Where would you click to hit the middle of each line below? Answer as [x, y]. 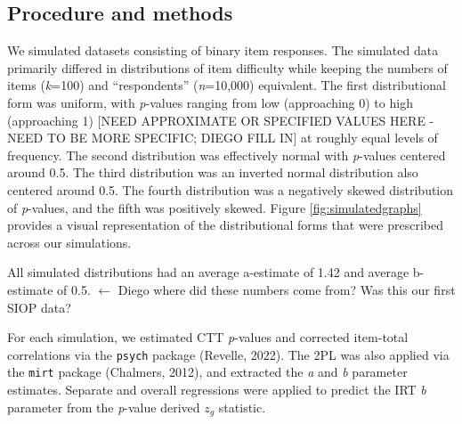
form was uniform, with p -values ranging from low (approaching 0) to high [210, 102]
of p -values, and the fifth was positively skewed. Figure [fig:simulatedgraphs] [215, 207]
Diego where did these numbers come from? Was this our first [287, 289]
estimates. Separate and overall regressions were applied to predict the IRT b [217, 390]
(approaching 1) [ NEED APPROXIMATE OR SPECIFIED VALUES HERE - [221, 120]
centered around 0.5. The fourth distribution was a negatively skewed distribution [231, 189]
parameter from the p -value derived [104, 407]
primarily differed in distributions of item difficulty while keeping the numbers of [227, 67]
